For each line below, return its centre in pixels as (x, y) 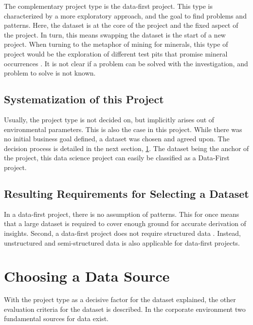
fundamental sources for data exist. (56, 318)
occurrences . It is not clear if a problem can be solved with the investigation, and (126, 63)
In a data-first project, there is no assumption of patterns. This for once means (122, 214)
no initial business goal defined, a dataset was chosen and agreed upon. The (117, 139)
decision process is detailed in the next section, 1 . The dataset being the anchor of (126, 148)
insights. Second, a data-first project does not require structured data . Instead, (122, 233)
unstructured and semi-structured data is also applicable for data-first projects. (122, 242)
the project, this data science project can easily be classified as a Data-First (117, 158)
